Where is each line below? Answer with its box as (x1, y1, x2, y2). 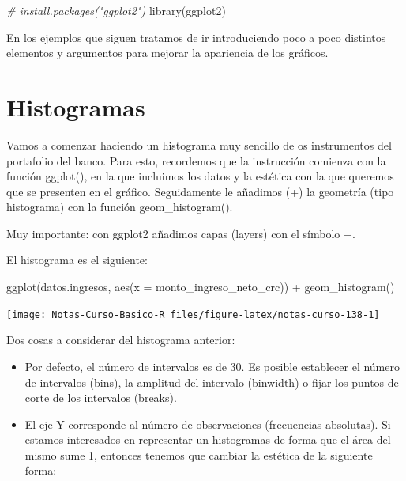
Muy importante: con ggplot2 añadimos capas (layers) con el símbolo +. (6, 225, 355, 241)
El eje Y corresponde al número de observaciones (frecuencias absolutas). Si (24, 415, 391, 432)
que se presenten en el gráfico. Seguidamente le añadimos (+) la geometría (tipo (6, 183, 394, 199)
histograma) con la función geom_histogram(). (6, 199, 233, 215)
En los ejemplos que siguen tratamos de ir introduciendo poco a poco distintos (6, 28, 386, 45)
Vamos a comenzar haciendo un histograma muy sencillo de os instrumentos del (6, 136, 392, 153)
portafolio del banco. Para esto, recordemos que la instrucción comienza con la (6, 152, 386, 169)
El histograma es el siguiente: (6, 252, 148, 268)
